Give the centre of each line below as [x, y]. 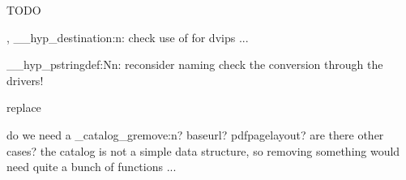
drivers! [25, 80]
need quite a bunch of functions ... [92, 167]
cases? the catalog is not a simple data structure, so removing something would [203, 150]
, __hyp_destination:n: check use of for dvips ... [128, 37]
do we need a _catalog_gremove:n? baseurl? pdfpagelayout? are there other [195, 134]
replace [24, 107]
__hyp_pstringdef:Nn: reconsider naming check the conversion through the [195, 64]
